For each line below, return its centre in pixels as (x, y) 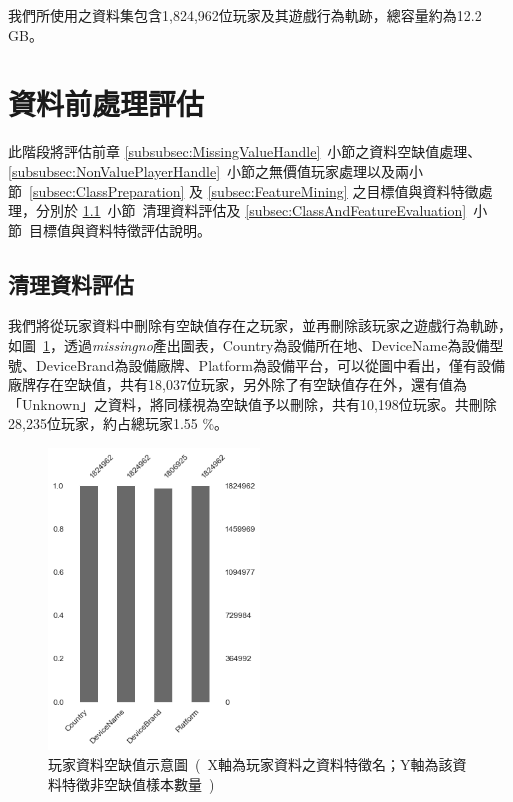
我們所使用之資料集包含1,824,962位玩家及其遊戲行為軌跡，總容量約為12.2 (245, 15)
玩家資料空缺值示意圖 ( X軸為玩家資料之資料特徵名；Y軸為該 (250, 764)
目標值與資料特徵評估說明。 (119, 229)
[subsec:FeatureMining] (277, 190)
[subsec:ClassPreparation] (107, 190)
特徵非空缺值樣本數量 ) (138, 783)
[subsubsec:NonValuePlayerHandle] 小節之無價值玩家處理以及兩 (209, 170)
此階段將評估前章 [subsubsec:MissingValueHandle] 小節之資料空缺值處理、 (245, 151)
